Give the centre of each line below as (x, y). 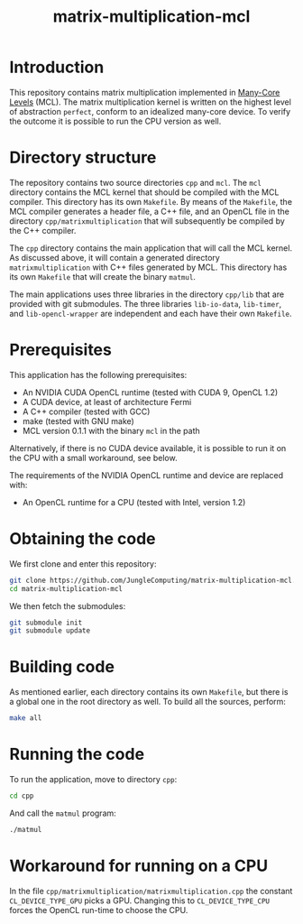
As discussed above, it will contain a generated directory (115, 257)
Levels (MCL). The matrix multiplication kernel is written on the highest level (150, 102)
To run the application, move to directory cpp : (93, 779)
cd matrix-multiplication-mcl (66, 588)
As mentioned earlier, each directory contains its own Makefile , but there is (149, 692)
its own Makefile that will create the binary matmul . (103, 276)
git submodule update (50, 631)
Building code (62, 667)
